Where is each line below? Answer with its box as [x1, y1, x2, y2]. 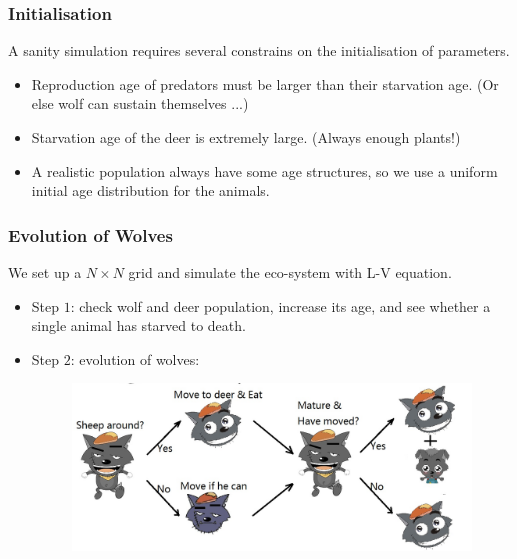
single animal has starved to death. [31, 315, 246, 336]
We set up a [8, 262, 82, 282]
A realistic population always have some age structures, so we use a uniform [31, 160, 498, 181]
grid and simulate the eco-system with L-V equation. [128, 262, 452, 282]
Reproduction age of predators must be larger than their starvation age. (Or [31, 73, 499, 94]
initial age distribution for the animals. [31, 180, 270, 201]
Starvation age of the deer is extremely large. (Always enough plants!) [31, 127, 461, 147]
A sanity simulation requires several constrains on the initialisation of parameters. [8, 40, 510, 61]
